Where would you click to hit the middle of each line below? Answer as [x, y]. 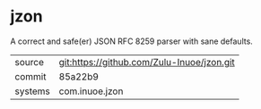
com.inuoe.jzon [91, 91]
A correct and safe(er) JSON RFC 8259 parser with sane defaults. [132, 41]
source [29, 62]
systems [32, 91]
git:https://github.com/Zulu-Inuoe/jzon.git [147, 62]
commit [30, 76]
